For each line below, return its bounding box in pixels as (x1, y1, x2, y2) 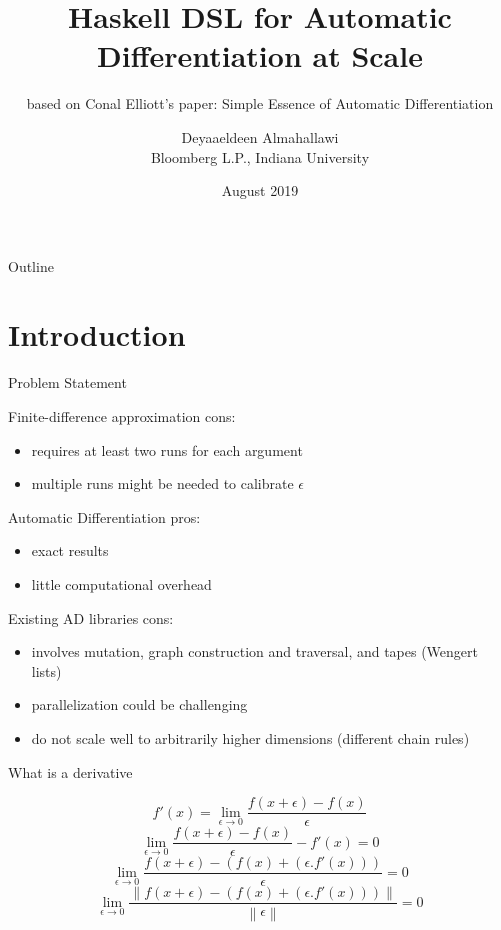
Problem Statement (8, 372, 127, 393)
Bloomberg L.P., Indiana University (150, 146, 370, 167)
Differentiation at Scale (97, 35, 423, 76)
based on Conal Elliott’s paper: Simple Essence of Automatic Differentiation (26, 93, 494, 114)
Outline (8, 255, 54, 276)
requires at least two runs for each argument (31, 439, 303, 460)
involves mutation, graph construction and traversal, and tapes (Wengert (31, 641, 479, 662)
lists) (31, 660, 62, 681)
